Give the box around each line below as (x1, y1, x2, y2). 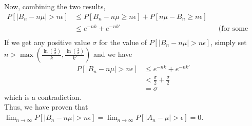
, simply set (210, 36, 247, 47)
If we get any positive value (4, 36, 90, 47)
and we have (93, 49, 132, 59)
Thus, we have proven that (4, 101, 88, 112)
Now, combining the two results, (4, 1, 106, 11)
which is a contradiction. (4, 91, 82, 102)
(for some (218, 25, 248, 32)
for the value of (99, 36, 147, 47)
